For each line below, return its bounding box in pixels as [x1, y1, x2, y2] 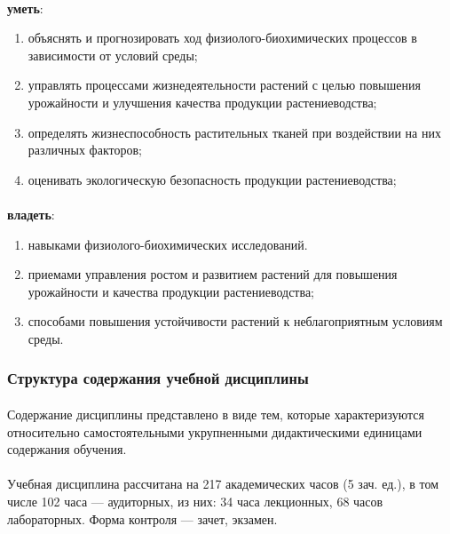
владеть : [7, 204, 55, 223]
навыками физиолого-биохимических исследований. [28, 235, 308, 253]
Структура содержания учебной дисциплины [7, 367, 309, 389]
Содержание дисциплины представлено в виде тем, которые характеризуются [7, 404, 424, 423]
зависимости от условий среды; [28, 45, 198, 64]
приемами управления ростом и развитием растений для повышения [28, 265, 398, 283]
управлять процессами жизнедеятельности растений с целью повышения [28, 76, 421, 94]
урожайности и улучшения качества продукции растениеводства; [28, 92, 377, 111]
